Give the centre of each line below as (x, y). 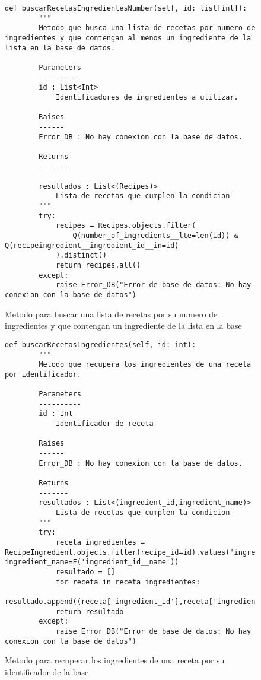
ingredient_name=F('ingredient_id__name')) (92, 562)
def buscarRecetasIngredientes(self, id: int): (101, 344)
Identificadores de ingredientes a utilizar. (147, 97)
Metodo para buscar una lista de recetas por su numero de (111, 314)
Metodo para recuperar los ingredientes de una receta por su (115, 660)
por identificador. (43, 374)
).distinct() (81, 255)
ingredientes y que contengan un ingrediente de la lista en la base (123, 325)
